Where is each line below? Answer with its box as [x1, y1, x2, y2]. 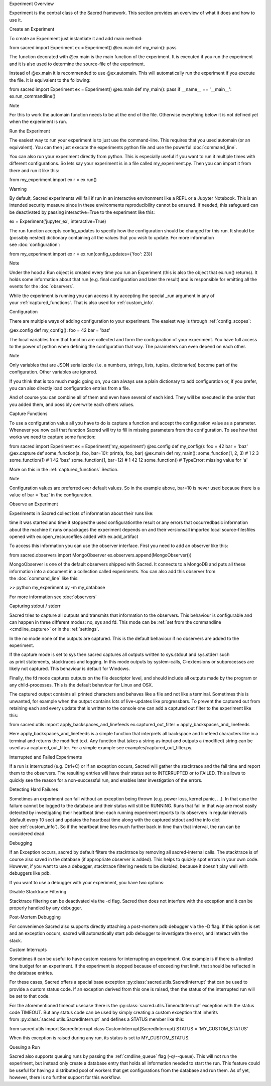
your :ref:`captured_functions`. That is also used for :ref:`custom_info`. [9, 300, 155, 306]
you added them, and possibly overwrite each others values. [9, 401, 135, 408]
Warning [9, 186, 27, 192]
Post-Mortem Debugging [9, 914, 61, 920]
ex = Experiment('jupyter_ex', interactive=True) [9, 218, 106, 224]
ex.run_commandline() [9, 93, 56, 99]
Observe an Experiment [9, 501, 58, 507]
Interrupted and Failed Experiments [9, 754, 82, 760]
